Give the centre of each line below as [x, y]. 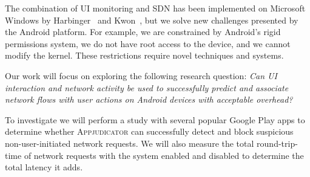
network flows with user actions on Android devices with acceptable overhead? [149, 99]
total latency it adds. [44, 167]
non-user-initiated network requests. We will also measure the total [130, 143]
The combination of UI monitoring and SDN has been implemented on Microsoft [155, 8]
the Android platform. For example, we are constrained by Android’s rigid [143, 32]
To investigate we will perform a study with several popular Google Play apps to [155, 119]
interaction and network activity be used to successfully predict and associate [147, 87]
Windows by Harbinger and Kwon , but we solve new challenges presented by [152, 20]
